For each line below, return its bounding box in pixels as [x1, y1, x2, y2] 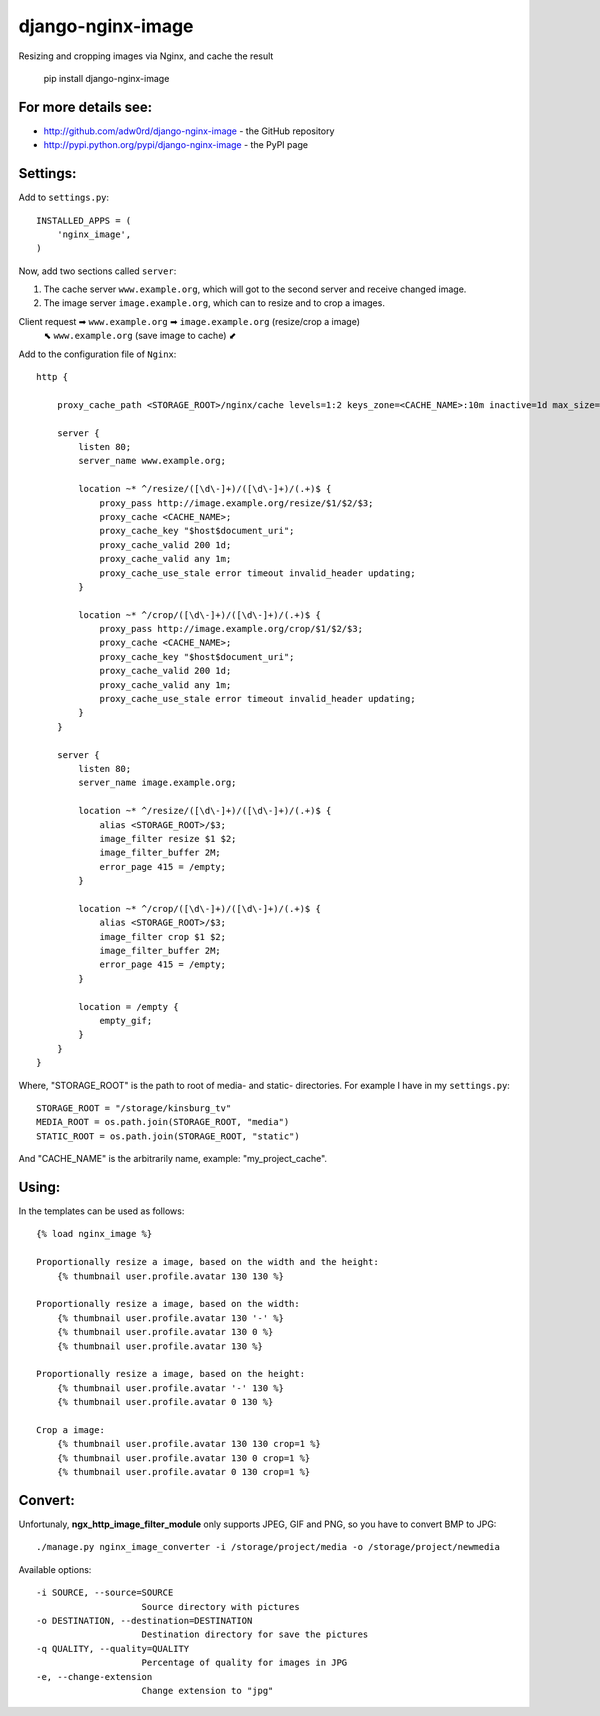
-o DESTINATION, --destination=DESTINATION [36, 1615, 253, 1626]
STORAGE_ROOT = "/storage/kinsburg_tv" [36, 1102, 232, 1114]
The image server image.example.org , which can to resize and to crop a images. [43, 297, 385, 309]
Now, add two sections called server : [18, 265, 177, 277]
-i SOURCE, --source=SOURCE [36, 1587, 174, 1599]
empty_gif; [99, 1015, 153, 1027]
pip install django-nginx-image [43, 72, 170, 84]
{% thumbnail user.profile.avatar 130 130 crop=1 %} [56, 1438, 322, 1450]
